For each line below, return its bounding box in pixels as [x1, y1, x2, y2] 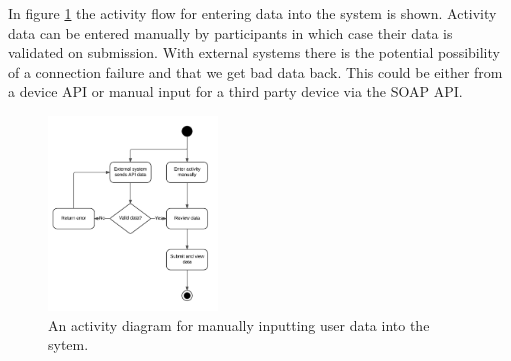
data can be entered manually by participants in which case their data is [8, 22, 453, 43]
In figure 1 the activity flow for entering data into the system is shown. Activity [8, 3, 497, 23]
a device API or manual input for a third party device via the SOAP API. [8, 81, 463, 102]
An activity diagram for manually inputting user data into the [48, 314, 430, 335]
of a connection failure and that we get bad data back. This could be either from [8, 61, 503, 82]
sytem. [48, 334, 89, 355]
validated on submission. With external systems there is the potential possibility [8, 42, 500, 63]
